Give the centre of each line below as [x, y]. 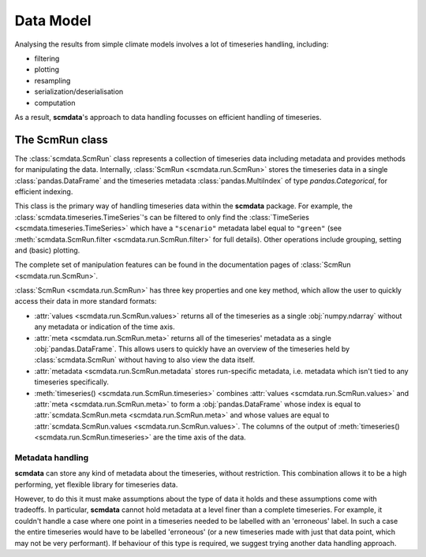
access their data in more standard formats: [86, 301]
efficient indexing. [44, 191]
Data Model [53, 21]
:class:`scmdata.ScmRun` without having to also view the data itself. [145, 360]
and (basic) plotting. [47, 250]
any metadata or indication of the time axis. [105, 327]
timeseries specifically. [72, 382]
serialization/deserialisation [79, 92]
